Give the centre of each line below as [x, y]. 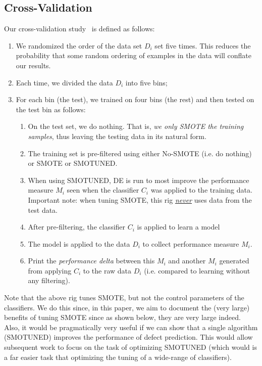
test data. [43, 210]
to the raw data [107, 270]
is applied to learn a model [178, 227]
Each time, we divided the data [64, 82]
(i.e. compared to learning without [197, 270]
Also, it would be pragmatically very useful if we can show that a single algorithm [131, 327]
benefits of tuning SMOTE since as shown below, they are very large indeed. [122, 317]
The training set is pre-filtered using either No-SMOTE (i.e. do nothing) [140, 153]
